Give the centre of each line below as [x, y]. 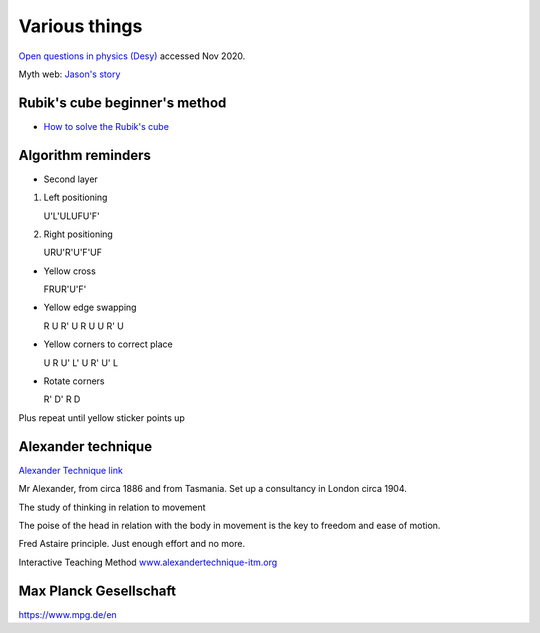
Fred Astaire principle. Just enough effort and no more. [131, 544]
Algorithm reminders [85, 155]
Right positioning [78, 234]
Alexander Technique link [71, 470]
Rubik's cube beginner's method [122, 102]
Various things [80, 26]
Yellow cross [70, 271]
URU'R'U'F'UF [73, 252]
